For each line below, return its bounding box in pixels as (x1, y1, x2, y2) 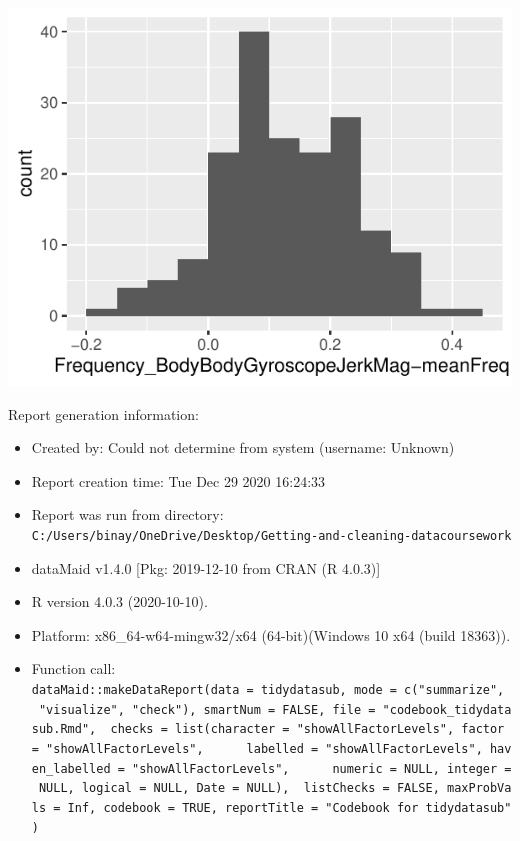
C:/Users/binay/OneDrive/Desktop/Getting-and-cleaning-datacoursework (31, 528, 512, 543)
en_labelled (31, 761, 111, 776)
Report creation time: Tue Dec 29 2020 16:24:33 (31, 470, 326, 491)
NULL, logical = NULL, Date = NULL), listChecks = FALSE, (38, 781, 440, 796)
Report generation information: (8, 403, 199, 424)
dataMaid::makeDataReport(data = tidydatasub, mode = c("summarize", (31, 683, 505, 697)
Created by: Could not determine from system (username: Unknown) (31, 437, 455, 458)
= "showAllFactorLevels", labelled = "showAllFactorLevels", (31, 741, 483, 756)
